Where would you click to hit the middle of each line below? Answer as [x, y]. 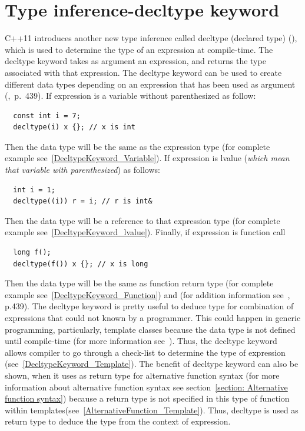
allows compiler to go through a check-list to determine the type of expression [145, 352]
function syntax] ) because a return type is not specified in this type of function [147, 398]
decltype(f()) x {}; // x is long [81, 264]
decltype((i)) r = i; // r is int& [83, 201]
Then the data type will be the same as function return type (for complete [139, 283]
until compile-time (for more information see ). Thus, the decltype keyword [141, 341]
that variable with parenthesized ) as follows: [82, 170]
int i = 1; [34, 190]
